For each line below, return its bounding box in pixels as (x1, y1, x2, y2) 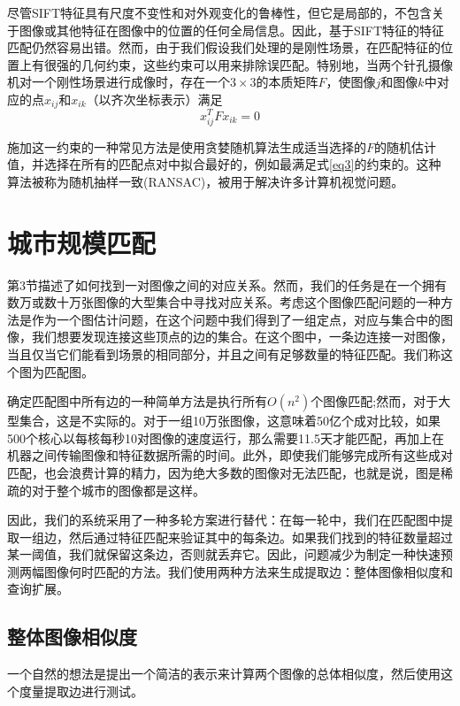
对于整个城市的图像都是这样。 (31, 480, 205, 499)
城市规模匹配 (7, 224, 157, 260)
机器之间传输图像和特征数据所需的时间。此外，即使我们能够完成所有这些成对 (7, 446, 453, 464)
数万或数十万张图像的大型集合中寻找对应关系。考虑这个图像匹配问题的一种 (7, 293, 441, 311)
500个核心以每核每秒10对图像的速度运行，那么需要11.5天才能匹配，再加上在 (7, 428, 444, 447)
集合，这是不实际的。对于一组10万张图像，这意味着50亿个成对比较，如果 (19, 411, 441, 430)
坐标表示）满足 (135, 89, 223, 108)
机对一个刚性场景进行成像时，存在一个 (7, 73, 230, 91)
